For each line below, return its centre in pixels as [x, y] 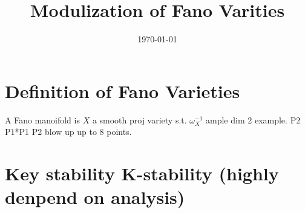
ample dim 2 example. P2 [253, 120]
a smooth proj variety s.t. [139, 120]
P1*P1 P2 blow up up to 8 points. [68, 132]
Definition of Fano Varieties [123, 90]
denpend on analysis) [95, 197]
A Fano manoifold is [42, 120]
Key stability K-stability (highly [142, 173]
